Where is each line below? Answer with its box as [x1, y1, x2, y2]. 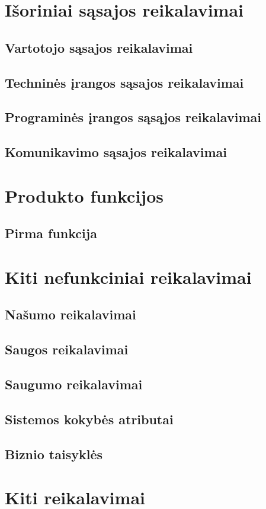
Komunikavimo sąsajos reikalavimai [5, 143, 227, 161]
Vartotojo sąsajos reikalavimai [5, 38, 193, 56]
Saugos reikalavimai [5, 340, 129, 358]
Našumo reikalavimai [5, 305, 136, 324]
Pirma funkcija [5, 224, 97, 242]
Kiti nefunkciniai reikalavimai [5, 264, 252, 289]
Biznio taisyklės [5, 444, 102, 463]
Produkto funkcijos [5, 183, 164, 207]
